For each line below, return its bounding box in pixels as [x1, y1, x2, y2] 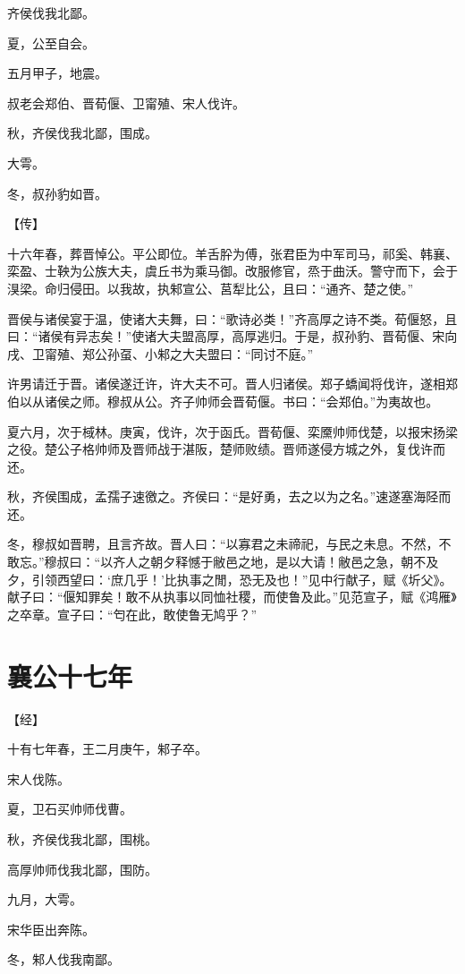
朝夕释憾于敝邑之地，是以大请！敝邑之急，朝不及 [150, 552, 439, 571]
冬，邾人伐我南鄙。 [7, 950, 120, 969]
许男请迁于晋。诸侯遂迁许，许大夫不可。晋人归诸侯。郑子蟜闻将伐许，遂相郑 [7, 374, 458, 393]
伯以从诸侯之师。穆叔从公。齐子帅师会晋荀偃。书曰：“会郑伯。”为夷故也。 [7, 391, 439, 410]
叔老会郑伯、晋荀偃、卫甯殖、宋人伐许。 [7, 93, 245, 112]
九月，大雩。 [7, 890, 82, 909]
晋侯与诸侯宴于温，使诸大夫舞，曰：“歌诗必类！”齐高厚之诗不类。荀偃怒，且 [7, 309, 458, 328]
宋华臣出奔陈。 [7, 919, 95, 938]
